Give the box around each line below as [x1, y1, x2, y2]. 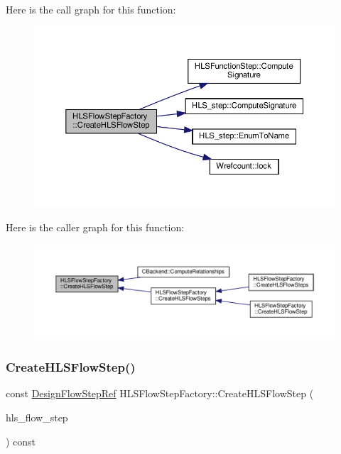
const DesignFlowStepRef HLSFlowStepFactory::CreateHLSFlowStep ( [6, 386, 314, 401]
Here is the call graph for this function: [6, 2, 176, 16]
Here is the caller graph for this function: [6, 219, 185, 234]
